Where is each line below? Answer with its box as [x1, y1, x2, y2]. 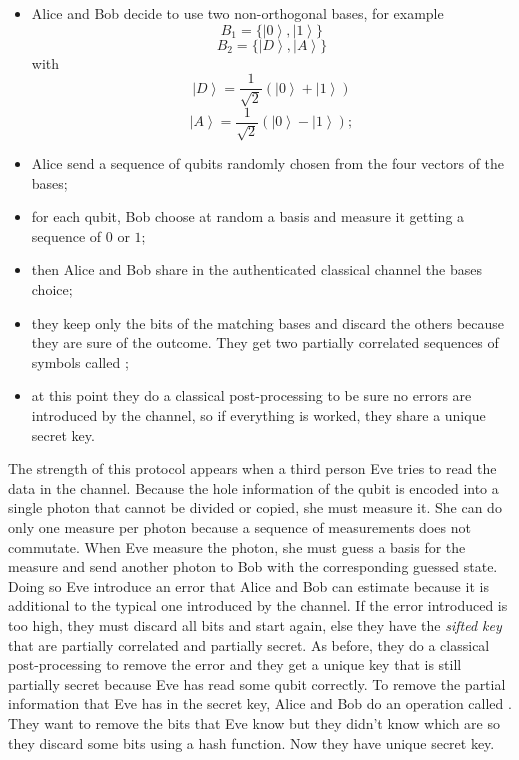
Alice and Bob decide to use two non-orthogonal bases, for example [31, 3, 444, 23]
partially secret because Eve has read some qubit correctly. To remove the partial [8, 673, 506, 694]
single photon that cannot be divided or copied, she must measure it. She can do [8, 497, 502, 518]
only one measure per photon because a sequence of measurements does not [8, 517, 471, 537]
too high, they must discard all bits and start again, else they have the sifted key [8, 614, 502, 635]
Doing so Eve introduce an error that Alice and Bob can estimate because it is [8, 575, 489, 596]
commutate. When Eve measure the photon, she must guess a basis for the [8, 536, 466, 557]
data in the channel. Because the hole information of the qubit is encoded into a [8, 477, 499, 498]
